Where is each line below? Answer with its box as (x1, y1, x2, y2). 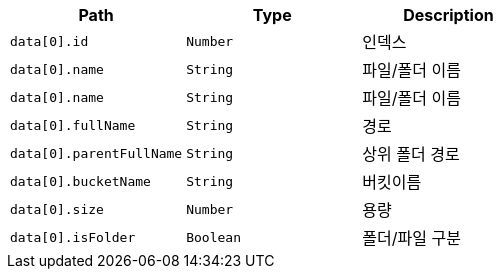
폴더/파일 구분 (362, 228, 461, 248)
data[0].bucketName (10, 173, 151, 189)
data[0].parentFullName (10, 145, 183, 161)
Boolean (186, 229, 241, 245)
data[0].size (10, 201, 104, 217)
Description (403, 5, 494, 25)
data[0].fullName (10, 117, 136, 133)
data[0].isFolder (10, 229, 136, 245)
